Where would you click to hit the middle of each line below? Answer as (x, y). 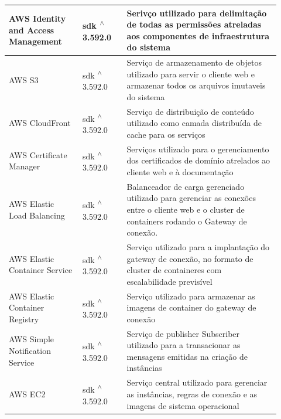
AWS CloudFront (40, 123)
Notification (30, 351)
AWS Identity (37, 18)
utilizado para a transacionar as (184, 345)
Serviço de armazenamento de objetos (194, 62)
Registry (24, 318)
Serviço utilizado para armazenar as (191, 296)
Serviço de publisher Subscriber (183, 333)
